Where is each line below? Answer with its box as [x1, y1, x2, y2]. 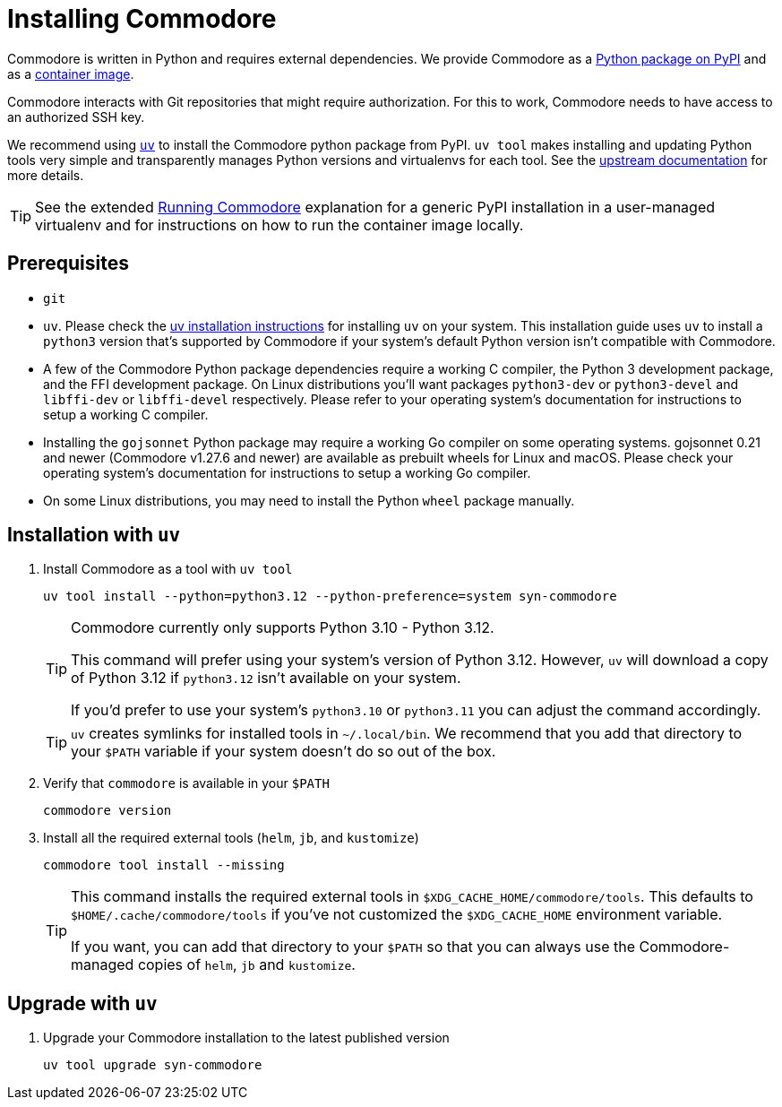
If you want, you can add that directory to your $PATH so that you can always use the [71, 938, 636, 956]
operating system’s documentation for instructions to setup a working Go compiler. [43, 464, 531, 480]
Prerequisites [7, 252, 129, 275]
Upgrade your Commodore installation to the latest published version [43, 1030, 450, 1046]
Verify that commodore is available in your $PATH [43, 775, 330, 791]
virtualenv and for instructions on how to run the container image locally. [35, 215, 524, 234]
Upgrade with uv [7, 991, 158, 1015]
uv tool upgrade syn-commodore [43, 1058, 262, 1073]
